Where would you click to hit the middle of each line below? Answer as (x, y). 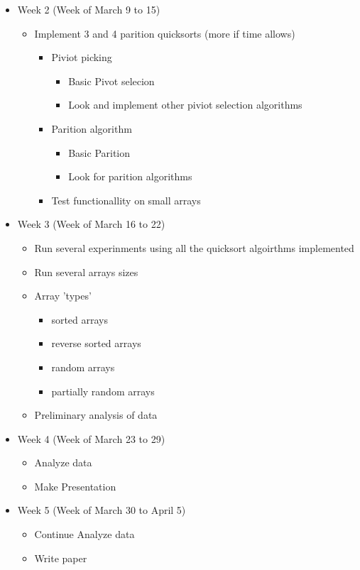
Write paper (61, 558)
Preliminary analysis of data (96, 415)
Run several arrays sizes (86, 272)
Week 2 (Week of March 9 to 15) (89, 9)
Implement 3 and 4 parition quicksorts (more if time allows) (165, 33)
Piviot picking (82, 57)
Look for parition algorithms (130, 176)
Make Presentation (75, 486)
